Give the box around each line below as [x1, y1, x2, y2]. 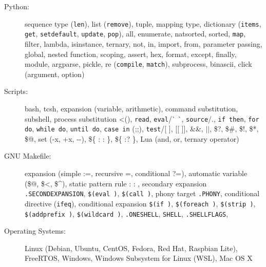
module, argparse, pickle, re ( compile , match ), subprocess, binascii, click [25, 59, 252, 69]
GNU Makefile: [4, 150, 51, 161]
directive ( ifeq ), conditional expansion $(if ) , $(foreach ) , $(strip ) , [25, 198, 256, 208]
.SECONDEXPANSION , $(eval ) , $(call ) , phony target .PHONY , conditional [25, 188, 260, 199]
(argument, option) [25, 68, 85, 79]
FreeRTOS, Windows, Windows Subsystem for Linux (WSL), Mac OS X [25, 253, 253, 263]
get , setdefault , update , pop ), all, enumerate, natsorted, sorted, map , [25, 28, 246, 39]
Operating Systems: [4, 225, 66, 236]
